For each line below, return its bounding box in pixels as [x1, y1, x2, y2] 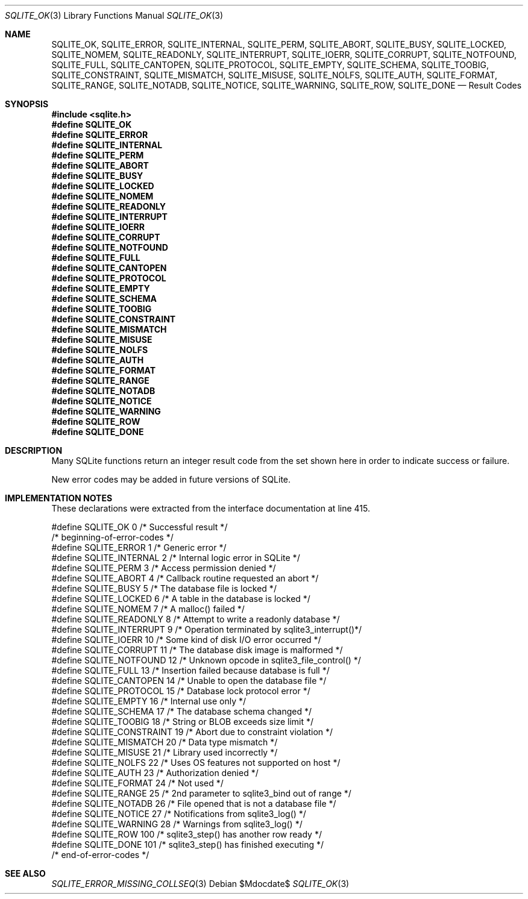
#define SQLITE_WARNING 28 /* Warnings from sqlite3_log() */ [51, 819, 303, 829]
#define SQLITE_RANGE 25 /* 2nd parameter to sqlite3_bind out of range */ [51, 788, 351, 798]
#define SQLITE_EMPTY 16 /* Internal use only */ [51, 696, 247, 706]
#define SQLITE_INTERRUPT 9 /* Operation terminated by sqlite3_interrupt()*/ [51, 624, 362, 634]
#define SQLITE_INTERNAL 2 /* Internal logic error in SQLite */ [51, 553, 300, 563]
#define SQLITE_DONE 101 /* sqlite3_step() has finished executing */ [51, 839, 324, 850]
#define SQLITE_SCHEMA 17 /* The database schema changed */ [51, 706, 312, 716]
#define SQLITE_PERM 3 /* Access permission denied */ [51, 563, 276, 573]
